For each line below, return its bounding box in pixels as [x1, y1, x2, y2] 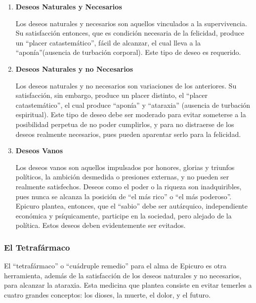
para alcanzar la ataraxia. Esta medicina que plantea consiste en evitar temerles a [4, 280, 252, 290]
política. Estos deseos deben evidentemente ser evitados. [15, 220, 186, 230]
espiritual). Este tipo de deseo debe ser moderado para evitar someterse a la [15, 109, 246, 120]
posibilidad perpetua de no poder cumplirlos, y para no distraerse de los [15, 119, 234, 129]
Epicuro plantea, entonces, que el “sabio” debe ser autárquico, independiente [15, 201, 248, 211]
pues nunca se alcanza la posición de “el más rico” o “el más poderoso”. [15, 191, 232, 201]
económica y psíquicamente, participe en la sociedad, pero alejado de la [15, 210, 232, 220]
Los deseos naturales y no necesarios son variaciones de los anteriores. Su [15, 80, 237, 90]
